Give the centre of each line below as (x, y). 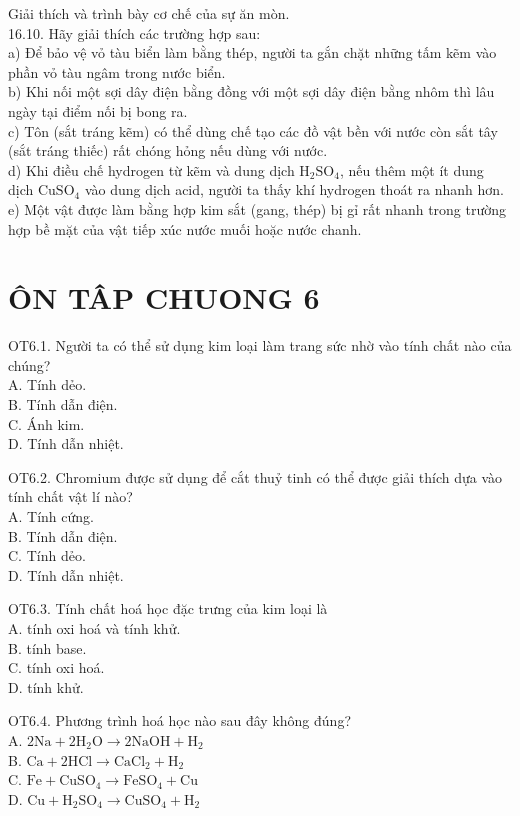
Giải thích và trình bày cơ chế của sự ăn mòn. (149, 13)
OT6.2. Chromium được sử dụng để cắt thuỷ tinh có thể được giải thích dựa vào (255, 476)
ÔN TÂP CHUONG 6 (164, 297)
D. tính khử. (46, 686)
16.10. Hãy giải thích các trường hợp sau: (134, 32)
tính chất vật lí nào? (70, 496)
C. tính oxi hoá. (56, 667)
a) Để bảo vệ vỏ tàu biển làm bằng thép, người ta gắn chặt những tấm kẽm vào (252, 52)
